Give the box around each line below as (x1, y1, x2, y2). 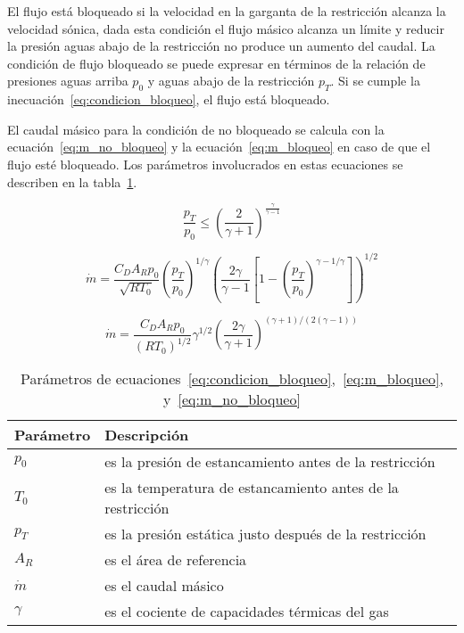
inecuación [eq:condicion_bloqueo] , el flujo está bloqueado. (7, 90, 330, 109)
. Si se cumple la (330, 71, 420, 90)
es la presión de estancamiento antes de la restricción (104, 451, 435, 473)
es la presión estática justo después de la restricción (104, 523, 427, 545)
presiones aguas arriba (7, 71, 128, 90)
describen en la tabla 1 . (7, 172, 137, 191)
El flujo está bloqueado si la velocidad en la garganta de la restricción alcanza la (7, 2, 446, 20)
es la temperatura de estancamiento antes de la (104, 477, 399, 498)
